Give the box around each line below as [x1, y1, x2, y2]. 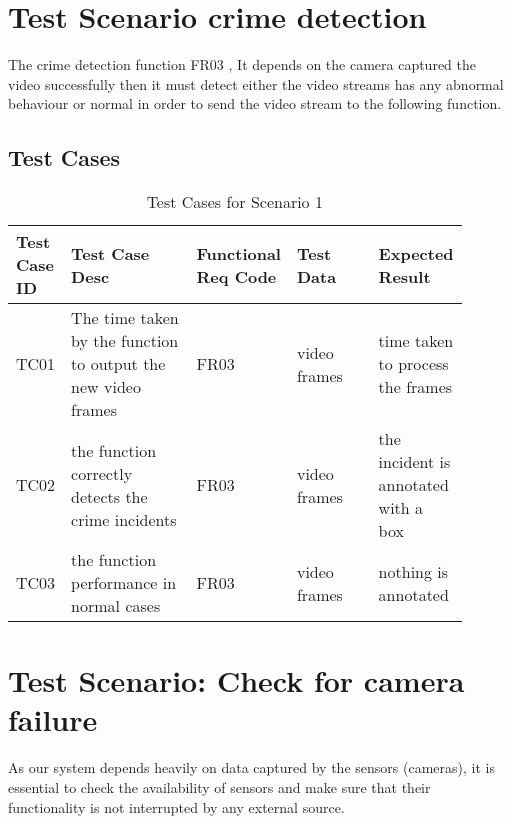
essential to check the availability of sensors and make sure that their [8, 777, 431, 798]
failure [8, 699, 98, 740]
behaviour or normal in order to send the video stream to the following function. [8, 93, 502, 114]
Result [378, 264, 431, 288]
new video [71, 375, 141, 399]
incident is [378, 450, 451, 474]
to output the [71, 352, 166, 376]
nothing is [378, 559, 449, 583]
